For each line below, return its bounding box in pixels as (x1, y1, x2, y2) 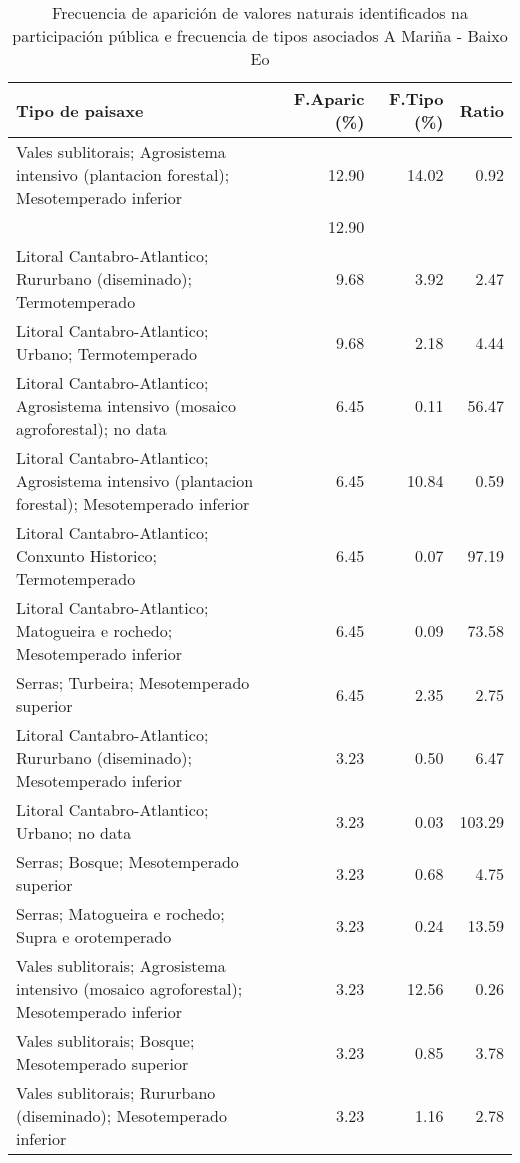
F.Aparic (293, 87, 365, 110)
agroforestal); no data (16, 417, 167, 440)
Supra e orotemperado (16, 925, 172, 948)
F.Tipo (389, 87, 444, 110)
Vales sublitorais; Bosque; (16, 1029, 195, 1052)
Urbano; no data (16, 821, 132, 844)
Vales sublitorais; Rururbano (16, 1081, 216, 1104)
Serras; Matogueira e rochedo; (16, 902, 225, 925)
